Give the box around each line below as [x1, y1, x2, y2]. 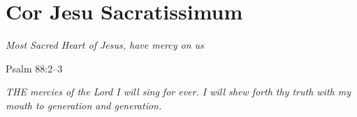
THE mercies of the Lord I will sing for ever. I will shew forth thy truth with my [6, 84, 351, 99]
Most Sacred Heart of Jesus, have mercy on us [6, 38, 204, 52]
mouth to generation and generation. [6, 97, 162, 112]
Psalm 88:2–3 [6, 61, 63, 75]
